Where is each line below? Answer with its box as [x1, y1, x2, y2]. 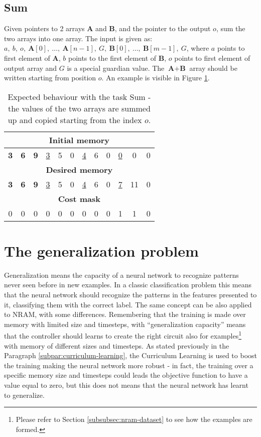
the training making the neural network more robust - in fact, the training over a [4, 360, 253, 370]
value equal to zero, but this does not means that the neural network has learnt [4, 380, 248, 390]
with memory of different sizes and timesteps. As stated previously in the [4, 340, 229, 351]
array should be [189, 62, 237, 73]
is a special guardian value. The [67, 62, 165, 73]
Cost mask [58, 192, 101, 204]
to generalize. [4, 389, 45, 400]
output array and [4, 62, 57, 73]
